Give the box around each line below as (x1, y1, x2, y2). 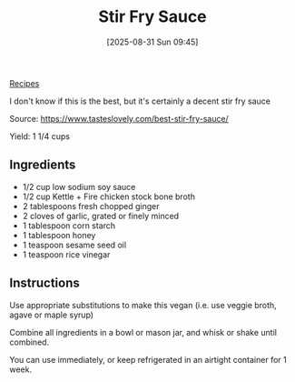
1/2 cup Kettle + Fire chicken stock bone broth (22, 191, 195, 202)
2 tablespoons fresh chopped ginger (22, 200, 160, 211)
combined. (9, 337, 50, 347)
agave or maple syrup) (9, 309, 93, 320)
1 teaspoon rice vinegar (22, 248, 111, 260)
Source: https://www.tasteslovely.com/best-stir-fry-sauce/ (9, 113, 229, 124)
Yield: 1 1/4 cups (9, 130, 71, 142)
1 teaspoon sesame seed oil (22, 239, 127, 250)
